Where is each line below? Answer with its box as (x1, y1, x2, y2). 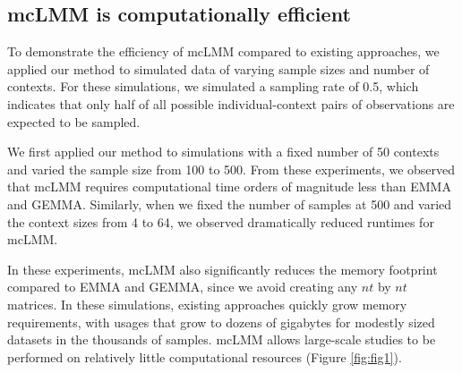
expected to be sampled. (7, 112, 141, 131)
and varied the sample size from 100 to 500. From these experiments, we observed (7, 159, 456, 178)
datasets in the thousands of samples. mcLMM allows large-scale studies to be (7, 330, 436, 349)
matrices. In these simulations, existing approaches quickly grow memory (7, 294, 407, 313)
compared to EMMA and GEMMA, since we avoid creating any (7, 277, 358, 296)
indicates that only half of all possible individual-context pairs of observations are (7, 94, 455, 113)
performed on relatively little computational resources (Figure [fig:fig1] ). (7, 347, 402, 366)
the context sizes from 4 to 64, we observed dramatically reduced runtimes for (7, 212, 434, 231)
